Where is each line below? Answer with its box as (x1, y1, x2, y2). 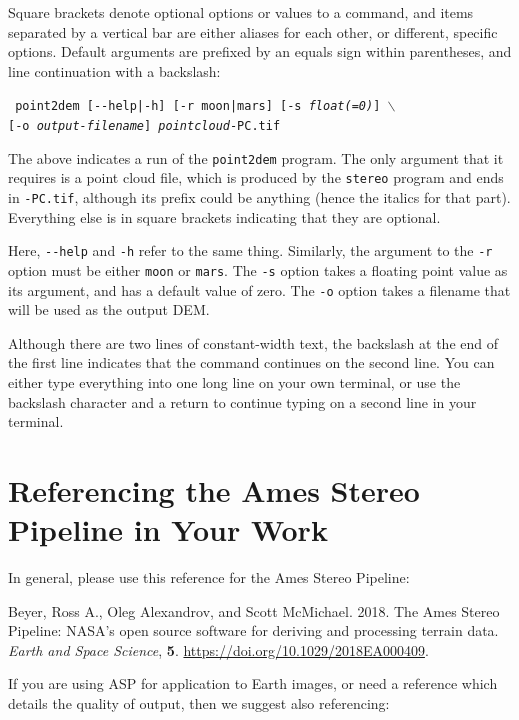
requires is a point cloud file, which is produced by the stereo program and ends (8, 167, 504, 188)
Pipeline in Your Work (8, 509, 328, 550)
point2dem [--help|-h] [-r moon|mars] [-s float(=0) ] (15, 99, 381, 114)
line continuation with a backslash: (8, 60, 221, 81)
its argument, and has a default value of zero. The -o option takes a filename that (8, 279, 511, 300)
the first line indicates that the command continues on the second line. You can (8, 352, 495, 373)
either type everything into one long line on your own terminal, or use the (8, 372, 461, 392)
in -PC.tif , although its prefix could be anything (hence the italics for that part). (8, 187, 511, 207)
